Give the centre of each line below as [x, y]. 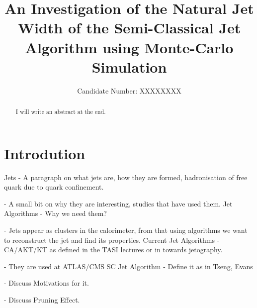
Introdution [45, 153]
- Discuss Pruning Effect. [42, 300]
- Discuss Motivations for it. [46, 283]
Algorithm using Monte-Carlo [129, 47]
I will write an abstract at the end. [61, 112]
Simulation [129, 66]
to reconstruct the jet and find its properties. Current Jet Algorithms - [112, 240]
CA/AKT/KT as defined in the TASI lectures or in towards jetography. [113, 250]
